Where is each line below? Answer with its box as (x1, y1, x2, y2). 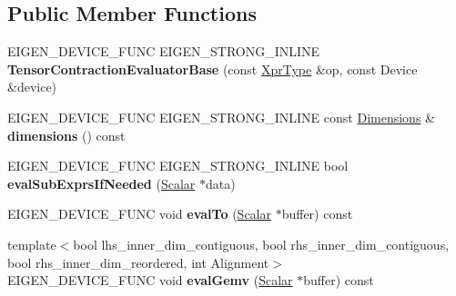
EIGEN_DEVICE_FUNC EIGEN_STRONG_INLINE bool (7, 156, 349, 175)
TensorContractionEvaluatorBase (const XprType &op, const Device (7, 59, 418, 78)
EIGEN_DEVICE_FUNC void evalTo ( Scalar (7, 204, 271, 223)
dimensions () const (7, 125, 126, 144)
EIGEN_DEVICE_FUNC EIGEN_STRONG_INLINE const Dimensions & (7, 107, 435, 126)
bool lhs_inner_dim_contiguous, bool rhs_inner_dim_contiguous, (73, 234, 450, 253)
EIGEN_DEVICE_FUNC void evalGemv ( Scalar (7, 271, 293, 290)
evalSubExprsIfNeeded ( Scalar (7, 173, 196, 192)
